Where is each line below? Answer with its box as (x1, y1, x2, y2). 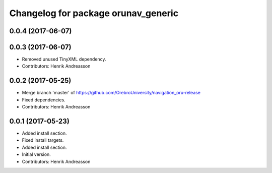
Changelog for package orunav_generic (9, 8, 179, 19)
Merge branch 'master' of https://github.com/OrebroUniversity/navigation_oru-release (22, 90, 201, 96)
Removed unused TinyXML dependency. (22, 56, 106, 63)
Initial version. (22, 151, 51, 157)
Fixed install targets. (22, 137, 64, 143)
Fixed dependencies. (22, 96, 65, 103)
